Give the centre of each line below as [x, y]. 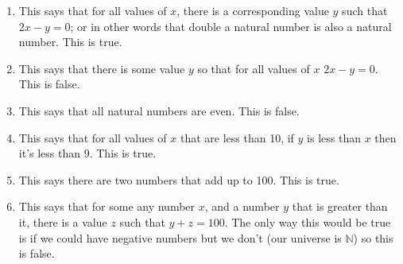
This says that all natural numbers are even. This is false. [159, 110]
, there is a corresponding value [253, 10]
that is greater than [340, 206]
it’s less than [50, 153]
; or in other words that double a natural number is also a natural [231, 26]
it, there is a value [63, 221]
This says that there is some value [102, 68]
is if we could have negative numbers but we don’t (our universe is [180, 237]
